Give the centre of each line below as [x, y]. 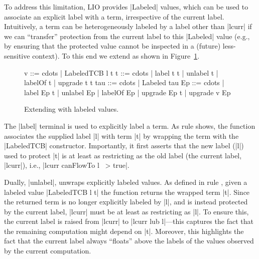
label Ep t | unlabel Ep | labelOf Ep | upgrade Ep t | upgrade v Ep [127, 92]
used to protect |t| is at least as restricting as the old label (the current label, [123, 155]
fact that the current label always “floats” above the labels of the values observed [129, 241]
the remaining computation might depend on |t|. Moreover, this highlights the [124, 231]
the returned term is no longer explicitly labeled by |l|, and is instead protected [126, 202]
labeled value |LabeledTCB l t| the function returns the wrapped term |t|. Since [127, 192]
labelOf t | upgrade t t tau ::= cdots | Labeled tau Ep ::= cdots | [124, 82]
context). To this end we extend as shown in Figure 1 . [116, 55]
